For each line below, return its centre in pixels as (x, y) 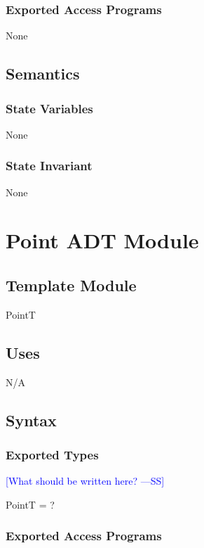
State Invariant (49, 166)
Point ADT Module (102, 240)
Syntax (31, 420)
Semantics (43, 74)
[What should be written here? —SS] (85, 481)
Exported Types (52, 454)
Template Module (71, 285)
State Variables (49, 108)
